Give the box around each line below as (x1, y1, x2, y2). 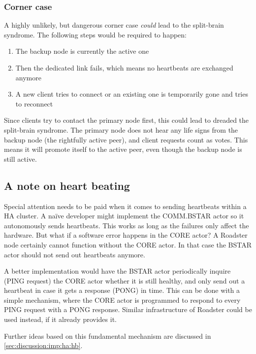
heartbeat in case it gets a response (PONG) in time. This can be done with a (4, 285, 240, 295)
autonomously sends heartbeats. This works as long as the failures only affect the (4, 220, 249, 230)
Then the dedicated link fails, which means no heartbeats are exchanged (15, 63, 233, 72)
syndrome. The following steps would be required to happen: (4, 29, 187, 39)
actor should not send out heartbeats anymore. (4, 249, 145, 259)
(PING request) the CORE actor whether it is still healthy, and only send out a (4, 275, 245, 285)
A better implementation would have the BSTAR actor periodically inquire (4, 266, 231, 276)
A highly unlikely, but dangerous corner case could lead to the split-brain (4, 20, 224, 30)
